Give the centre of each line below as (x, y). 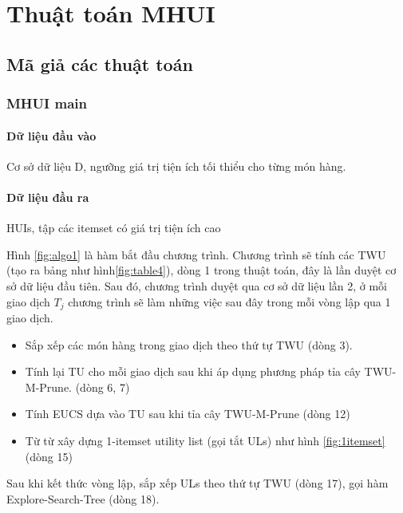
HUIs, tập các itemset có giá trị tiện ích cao (114, 228)
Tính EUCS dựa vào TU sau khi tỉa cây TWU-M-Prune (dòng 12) (188, 414)
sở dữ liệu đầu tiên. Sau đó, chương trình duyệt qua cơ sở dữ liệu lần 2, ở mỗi (197, 285)
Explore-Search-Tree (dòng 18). (83, 498)
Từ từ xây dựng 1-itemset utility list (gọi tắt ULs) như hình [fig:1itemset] (205, 440)
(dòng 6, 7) (103, 387)
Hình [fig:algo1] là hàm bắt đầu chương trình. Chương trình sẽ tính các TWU (196, 254)
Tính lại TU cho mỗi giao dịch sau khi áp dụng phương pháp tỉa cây (193, 371)
